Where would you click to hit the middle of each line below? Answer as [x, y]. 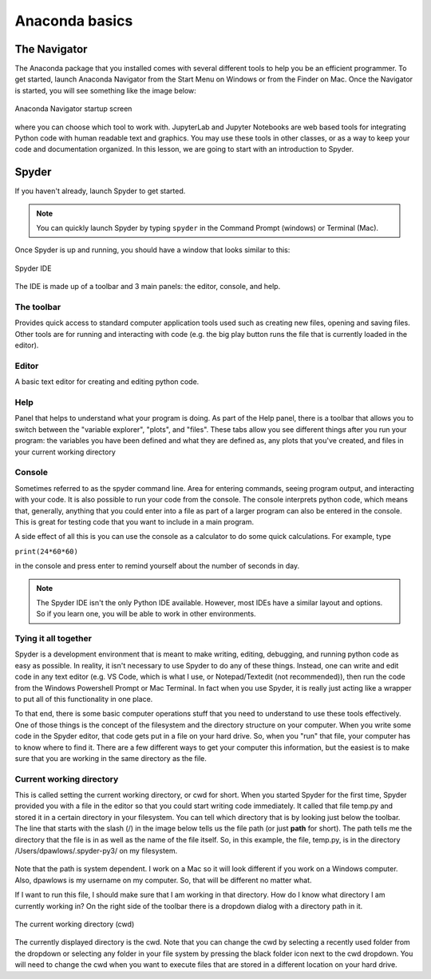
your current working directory [65, 452]
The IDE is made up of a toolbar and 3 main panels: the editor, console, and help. [148, 287]
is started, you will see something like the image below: [106, 90]
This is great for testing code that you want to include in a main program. [134, 521]
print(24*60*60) [47, 551]
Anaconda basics [74, 21]
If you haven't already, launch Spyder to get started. [100, 191]
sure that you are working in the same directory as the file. [111, 758]
